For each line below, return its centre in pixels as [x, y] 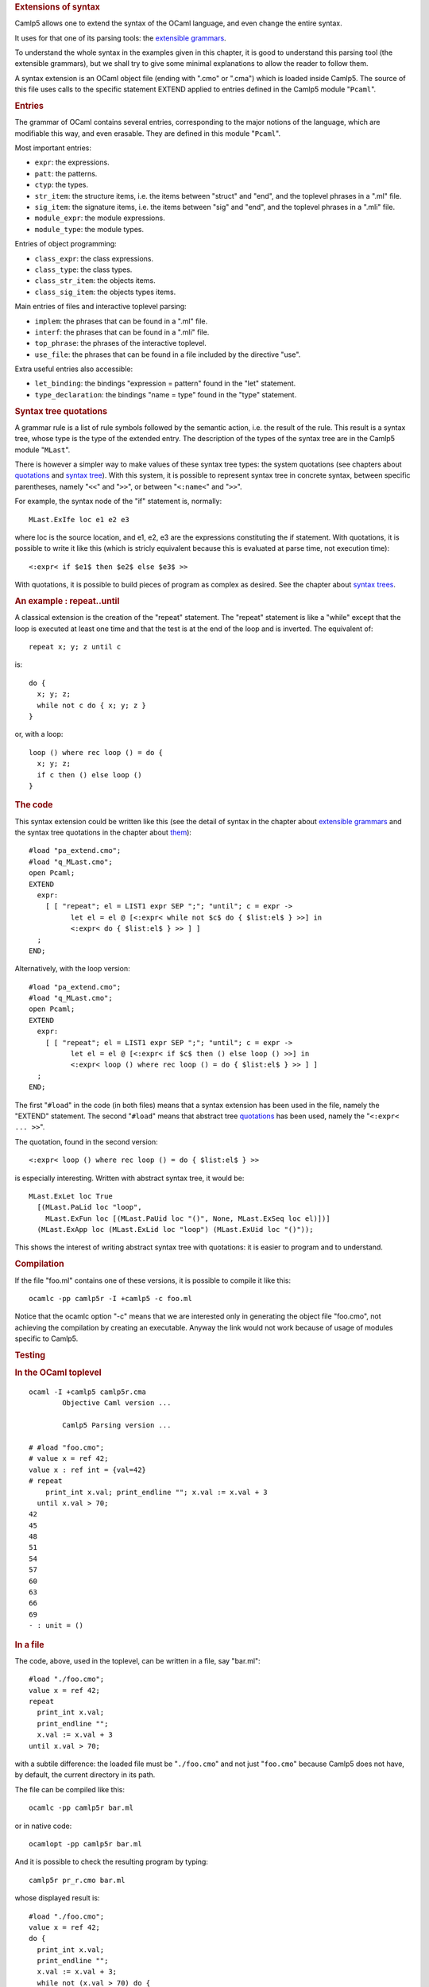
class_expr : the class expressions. [94, 258]
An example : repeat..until [67, 601]
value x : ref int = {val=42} [88, 1470]
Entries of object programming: [66, 244]
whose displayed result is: [57, 1898]
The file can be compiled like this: [70, 1789]
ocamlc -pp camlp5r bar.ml [81, 1808]
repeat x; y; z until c [75, 647]
